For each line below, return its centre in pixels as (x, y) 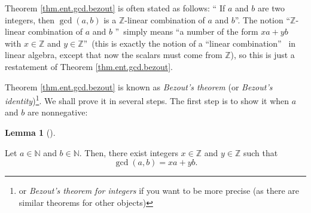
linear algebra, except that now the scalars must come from (114, 55)
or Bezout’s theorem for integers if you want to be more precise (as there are (159, 191)
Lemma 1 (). (30, 132)
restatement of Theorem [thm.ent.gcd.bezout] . (89, 66)
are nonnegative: (57, 112)
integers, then (30, 19)
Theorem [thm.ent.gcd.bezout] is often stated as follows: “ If (115, 8)
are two (271, 8)
